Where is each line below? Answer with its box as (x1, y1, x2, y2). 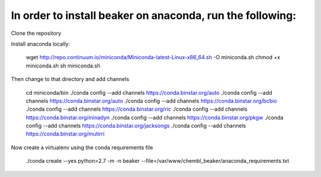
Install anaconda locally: (11, 40, 71, 47)
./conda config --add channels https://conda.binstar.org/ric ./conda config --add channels (26, 105, 248, 112)
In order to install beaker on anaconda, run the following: (11, 9, 297, 22)
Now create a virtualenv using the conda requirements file (11, 144, 153, 151)
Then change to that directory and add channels (11, 76, 130, 83)
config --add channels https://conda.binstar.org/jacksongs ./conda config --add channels (26, 122, 246, 130)
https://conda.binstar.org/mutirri (26, 130, 105, 137)
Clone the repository (11, 30, 62, 37)
